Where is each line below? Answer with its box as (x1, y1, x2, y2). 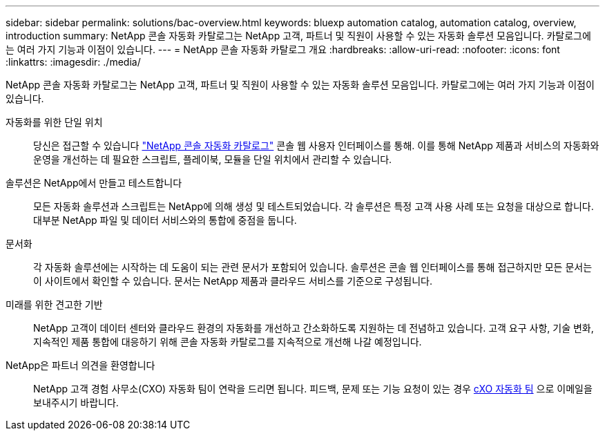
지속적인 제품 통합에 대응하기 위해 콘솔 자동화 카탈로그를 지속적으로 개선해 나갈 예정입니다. (33, 336, 422, 348)
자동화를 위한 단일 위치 (6, 116, 103, 128)
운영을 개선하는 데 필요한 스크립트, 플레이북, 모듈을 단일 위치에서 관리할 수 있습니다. (33, 153, 392, 165)
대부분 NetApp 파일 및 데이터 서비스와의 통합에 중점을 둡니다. (33, 214, 297, 226)
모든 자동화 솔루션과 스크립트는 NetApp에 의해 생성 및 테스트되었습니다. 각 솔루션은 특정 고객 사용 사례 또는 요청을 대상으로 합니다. (33, 200, 594, 212)
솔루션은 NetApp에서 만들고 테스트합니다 (6, 177, 182, 189)
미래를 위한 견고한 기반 (6, 298, 103, 310)
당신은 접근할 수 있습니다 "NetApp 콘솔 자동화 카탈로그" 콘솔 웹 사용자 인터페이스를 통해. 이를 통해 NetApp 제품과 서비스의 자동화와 (33, 140, 599, 151)
